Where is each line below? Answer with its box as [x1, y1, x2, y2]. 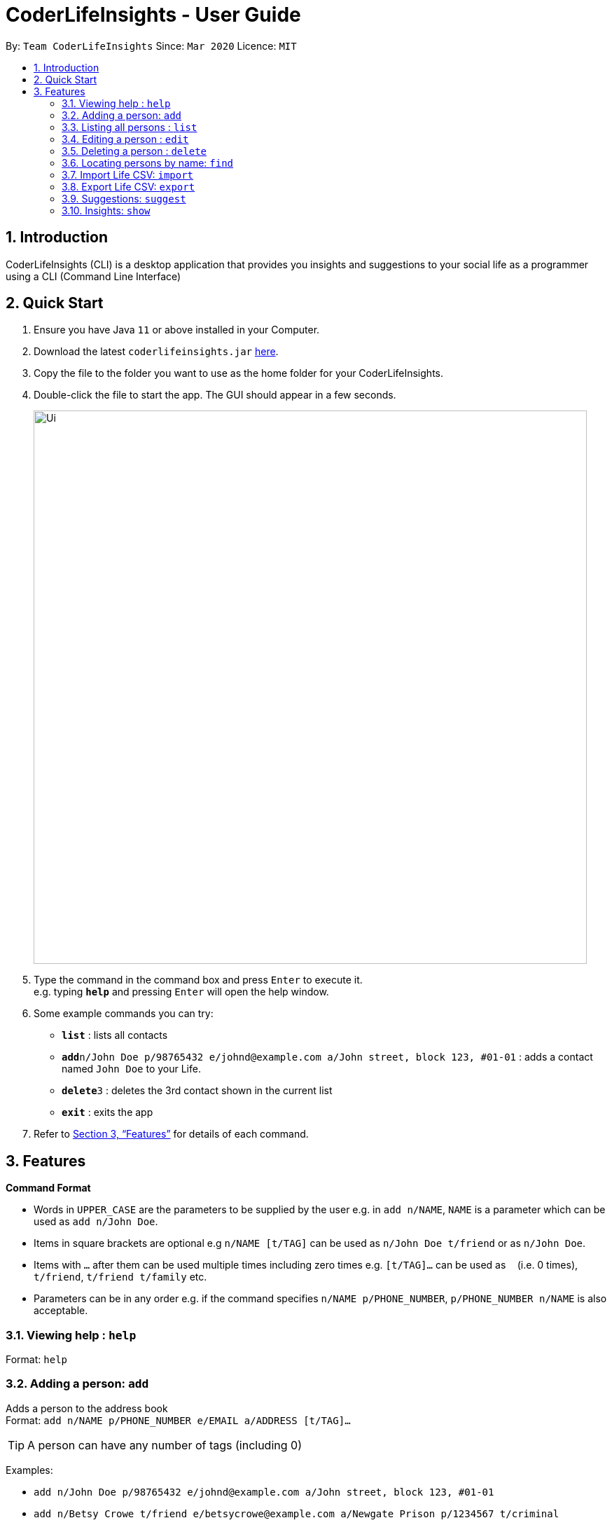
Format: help [6, 1353, 67, 1366]
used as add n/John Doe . [34, 1215, 158, 1228]
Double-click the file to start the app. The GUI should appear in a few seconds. [34, 389, 396, 401]
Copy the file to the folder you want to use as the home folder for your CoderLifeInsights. [34, 367, 443, 380]
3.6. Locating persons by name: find [62, 156, 234, 169]
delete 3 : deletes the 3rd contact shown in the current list [62, 1084, 333, 1097]
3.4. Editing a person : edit [62, 132, 189, 145]
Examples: [6, 1463, 53, 1476]
